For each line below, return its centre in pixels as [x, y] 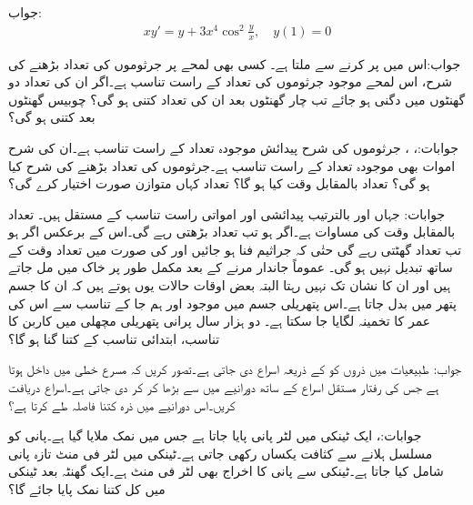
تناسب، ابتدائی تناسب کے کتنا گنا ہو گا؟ [114, 338]
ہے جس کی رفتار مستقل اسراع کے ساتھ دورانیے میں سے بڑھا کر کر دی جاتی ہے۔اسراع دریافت [224, 387]
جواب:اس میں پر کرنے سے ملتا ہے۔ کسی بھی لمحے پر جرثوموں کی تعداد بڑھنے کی [235, 63]
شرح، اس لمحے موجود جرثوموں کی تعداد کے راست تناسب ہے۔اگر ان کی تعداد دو [230, 81]
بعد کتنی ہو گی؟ [52, 117]
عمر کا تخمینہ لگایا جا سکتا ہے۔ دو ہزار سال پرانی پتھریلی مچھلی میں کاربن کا [220, 321]
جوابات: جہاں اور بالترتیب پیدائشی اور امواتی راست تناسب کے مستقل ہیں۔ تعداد [227, 213]
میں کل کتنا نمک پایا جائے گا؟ [87, 489]
